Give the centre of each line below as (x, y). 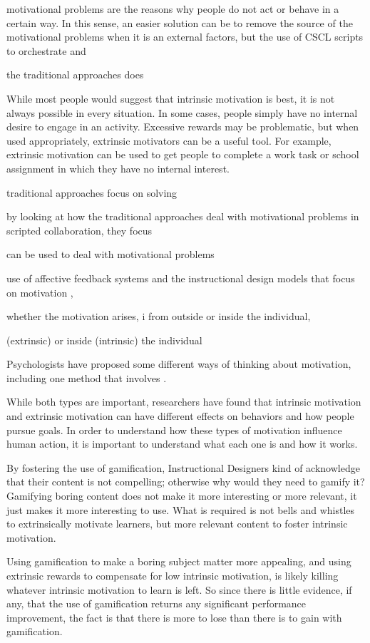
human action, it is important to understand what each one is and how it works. (182, 444)
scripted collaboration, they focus (79, 230)
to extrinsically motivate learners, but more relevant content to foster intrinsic (177, 524)
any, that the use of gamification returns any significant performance (156, 603)
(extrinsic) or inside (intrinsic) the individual (104, 340)
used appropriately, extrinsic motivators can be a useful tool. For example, (169, 140)
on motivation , (40, 292)
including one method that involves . (87, 377)
